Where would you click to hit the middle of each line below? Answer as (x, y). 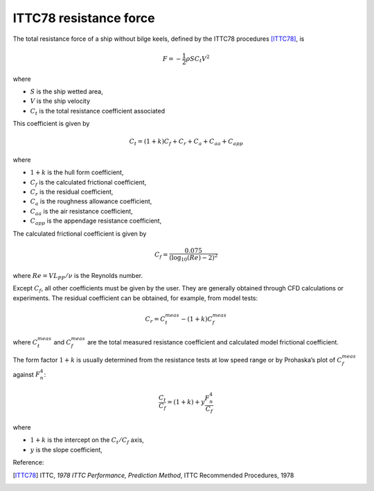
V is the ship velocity (60, 101)
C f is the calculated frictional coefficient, (88, 183)
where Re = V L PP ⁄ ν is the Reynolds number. (78, 276)
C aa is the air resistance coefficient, (81, 212)
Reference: (28, 463)
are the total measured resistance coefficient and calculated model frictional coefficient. (213, 342)
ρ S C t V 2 (198, 59)
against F (27, 374)
